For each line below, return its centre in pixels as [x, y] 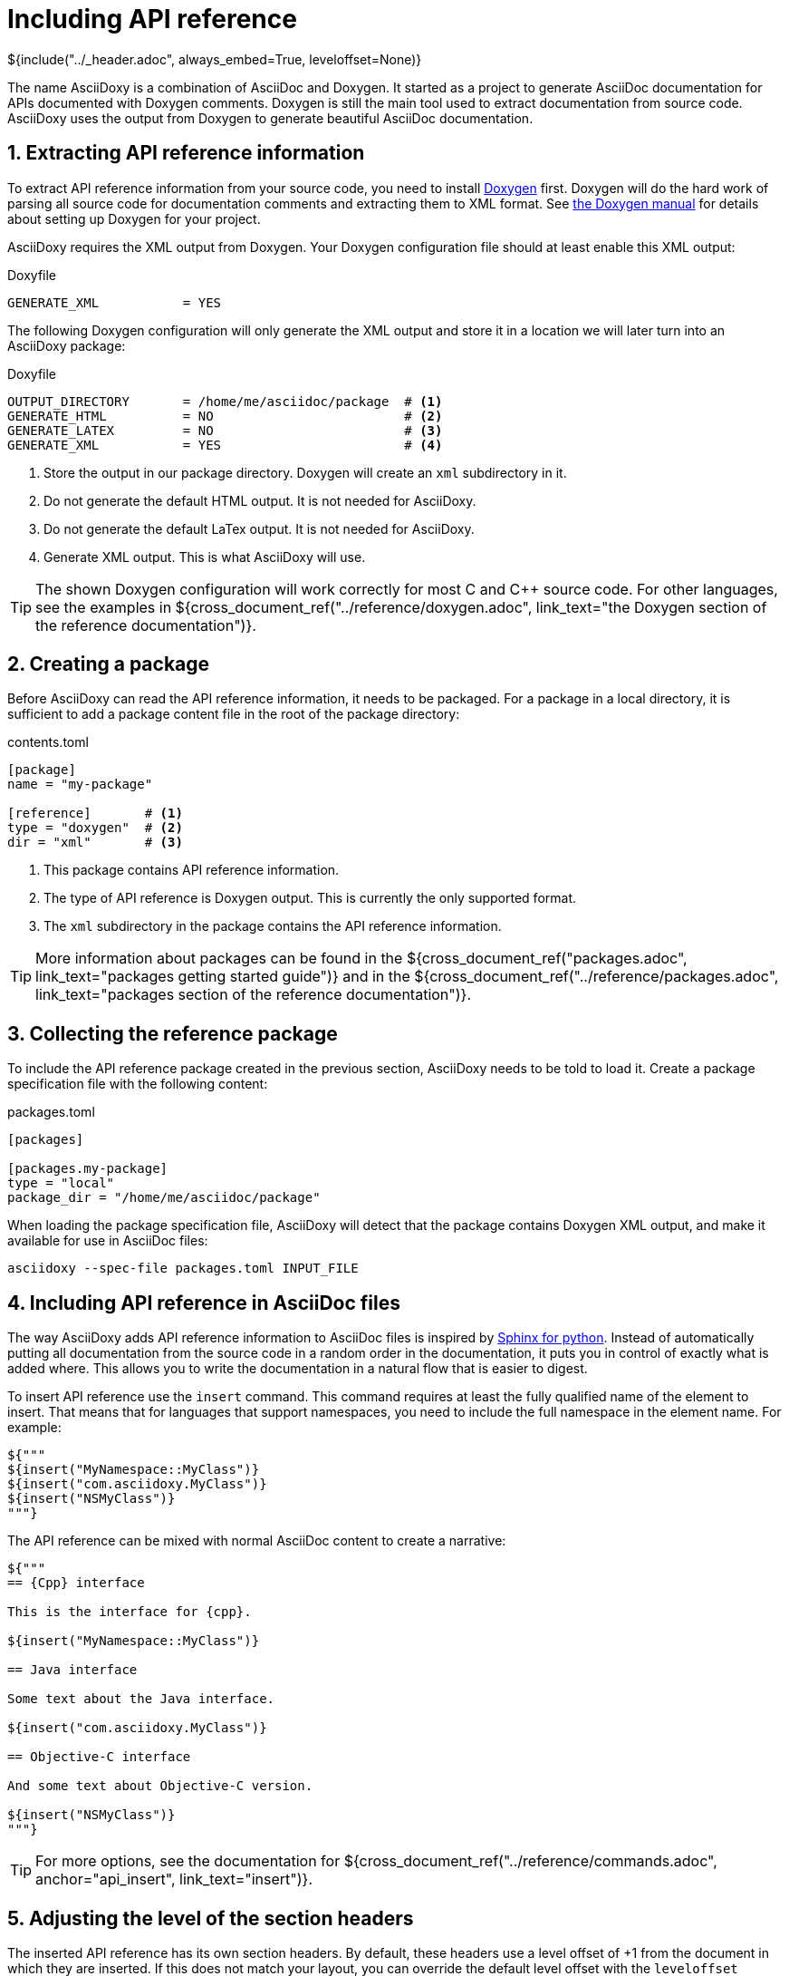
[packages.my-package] [88, 1169]
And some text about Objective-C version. [160, 1786]
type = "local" [61, 1183]
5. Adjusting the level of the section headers [211, 1918]
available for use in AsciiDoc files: [108, 1241]
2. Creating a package [109, 664]
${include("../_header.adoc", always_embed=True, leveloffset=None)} [215, 59]
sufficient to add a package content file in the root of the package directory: [234, 714]
